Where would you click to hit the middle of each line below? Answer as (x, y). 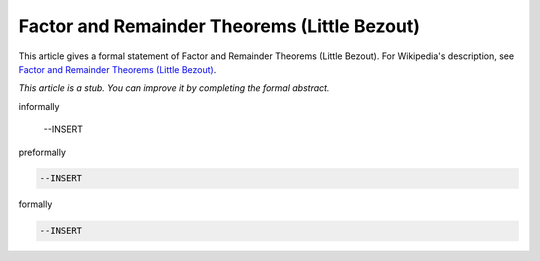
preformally (42, 152)
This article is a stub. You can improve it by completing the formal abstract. (174, 88)
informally (39, 106)
